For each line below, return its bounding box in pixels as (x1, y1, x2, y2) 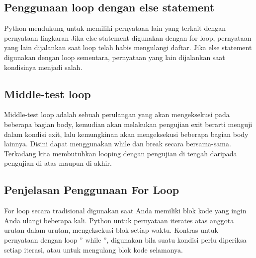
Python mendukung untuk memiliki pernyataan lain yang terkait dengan (4, 23, 226, 33)
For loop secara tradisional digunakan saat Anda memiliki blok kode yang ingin (4, 205, 247, 216)
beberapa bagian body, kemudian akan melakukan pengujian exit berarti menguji (4, 119, 253, 129)
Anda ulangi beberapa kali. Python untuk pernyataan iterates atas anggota (4, 215, 234, 225)
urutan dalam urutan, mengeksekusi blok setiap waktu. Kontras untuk (4, 225, 218, 235)
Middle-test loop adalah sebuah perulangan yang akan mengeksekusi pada (4, 109, 230, 120)
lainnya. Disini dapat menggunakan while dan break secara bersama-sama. (4, 138, 231, 149)
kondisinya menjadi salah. (4, 62, 83, 72)
